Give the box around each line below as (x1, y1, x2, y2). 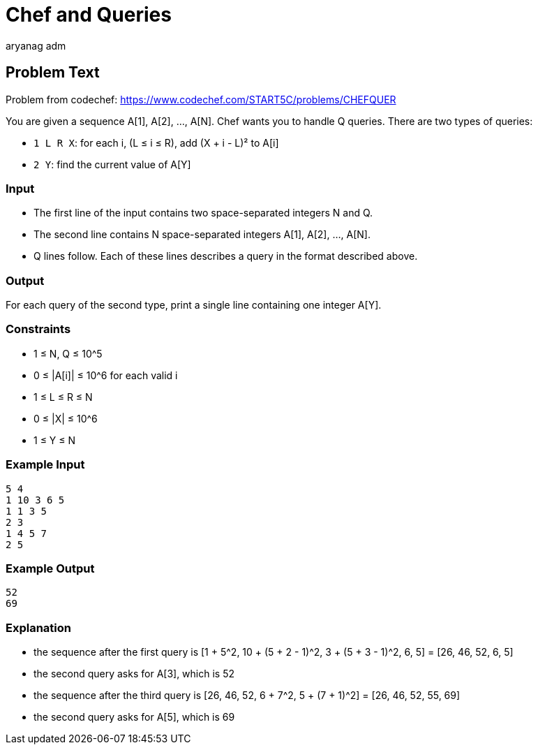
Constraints (6, 322, 71, 337)
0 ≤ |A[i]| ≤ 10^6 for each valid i (33, 369, 178, 381)
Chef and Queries (6, 3, 172, 27)
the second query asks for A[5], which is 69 (33, 711, 235, 723)
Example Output (6, 561, 95, 575)
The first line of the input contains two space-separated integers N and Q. (33, 207, 373, 219)
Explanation (6, 620, 71, 635)
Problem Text (6, 64, 100, 82)
